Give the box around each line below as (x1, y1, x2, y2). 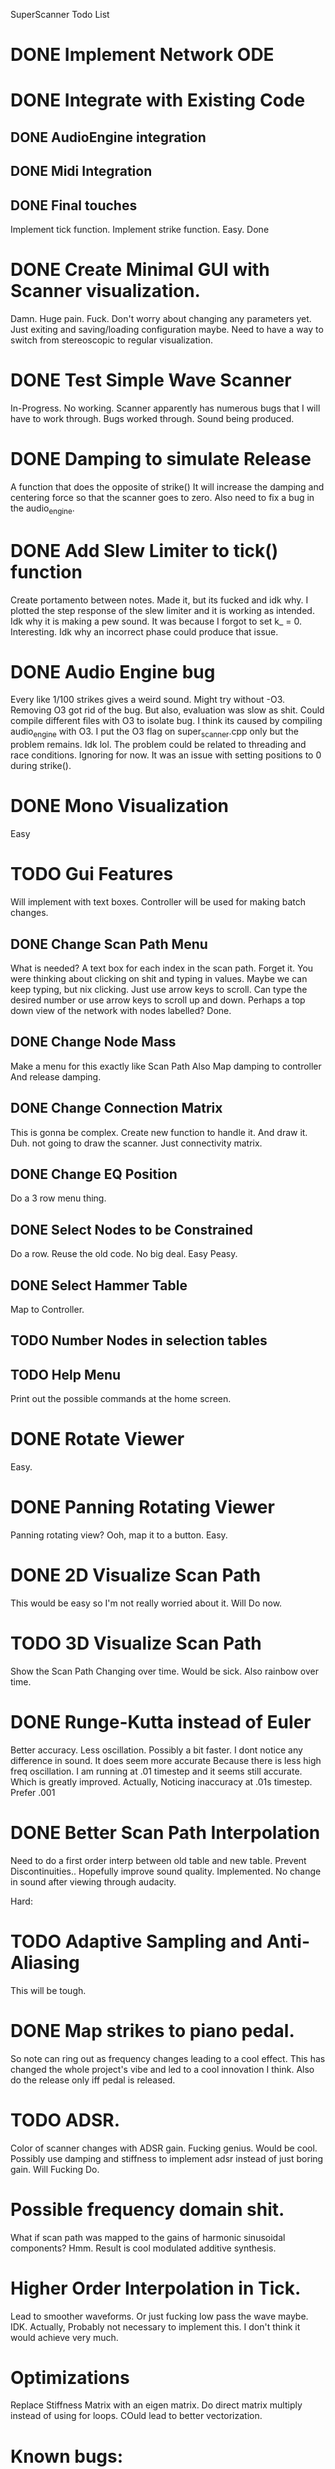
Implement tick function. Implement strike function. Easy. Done (10, 223, 270, 235)
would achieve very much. (10, 2331, 119, 2343)
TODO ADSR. (10, 2109, 121, 2131)
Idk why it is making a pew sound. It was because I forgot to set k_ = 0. (10, 615, 303, 627)
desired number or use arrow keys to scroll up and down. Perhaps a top (10, 994, 306, 1006)
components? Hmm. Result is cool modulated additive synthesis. (10, 2242, 277, 2254)
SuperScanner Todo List (10, 9, 110, 20)
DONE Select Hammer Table (10, 1277, 188, 1294)
